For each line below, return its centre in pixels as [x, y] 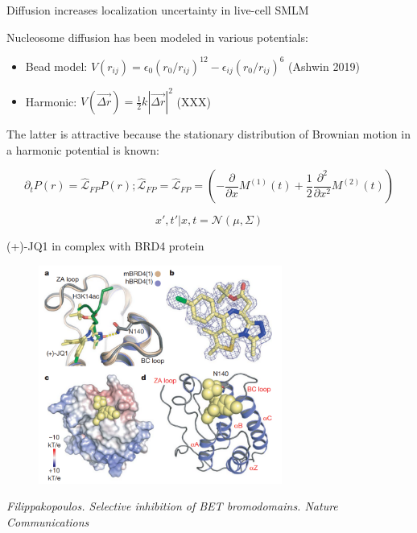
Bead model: [56, 66]
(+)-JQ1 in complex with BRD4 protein [105, 246]
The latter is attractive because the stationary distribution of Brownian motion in [208, 134]
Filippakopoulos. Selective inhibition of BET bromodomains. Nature [172, 506]
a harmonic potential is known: [83, 149]
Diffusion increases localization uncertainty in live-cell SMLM [158, 10]
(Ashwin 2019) [324, 66]
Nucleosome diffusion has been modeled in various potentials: [157, 37]
